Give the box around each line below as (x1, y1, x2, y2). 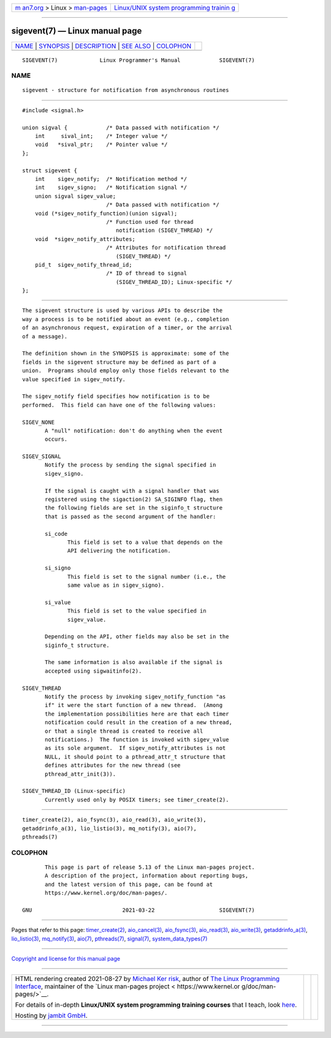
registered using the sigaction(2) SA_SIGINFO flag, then (45, 496, 223, 503)
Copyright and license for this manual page (11, 955, 121, 962)
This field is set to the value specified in (67, 608, 207, 614)
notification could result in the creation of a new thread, (45, 719, 232, 726)
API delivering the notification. (67, 548, 171, 554)
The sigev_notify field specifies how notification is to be (22, 393, 210, 400)
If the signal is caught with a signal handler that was (45, 487, 220, 494)
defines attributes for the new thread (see (45, 762, 181, 769)
